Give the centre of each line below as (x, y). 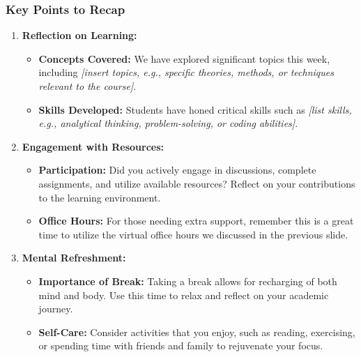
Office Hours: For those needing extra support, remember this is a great (196, 221)
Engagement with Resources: (93, 146)
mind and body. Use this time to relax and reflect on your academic (184, 295)
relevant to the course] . (87, 86)
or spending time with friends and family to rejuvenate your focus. (181, 345)
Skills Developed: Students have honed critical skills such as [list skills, (195, 109)
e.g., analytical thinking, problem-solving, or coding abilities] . (168, 123)
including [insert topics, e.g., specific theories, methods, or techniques (186, 72)
